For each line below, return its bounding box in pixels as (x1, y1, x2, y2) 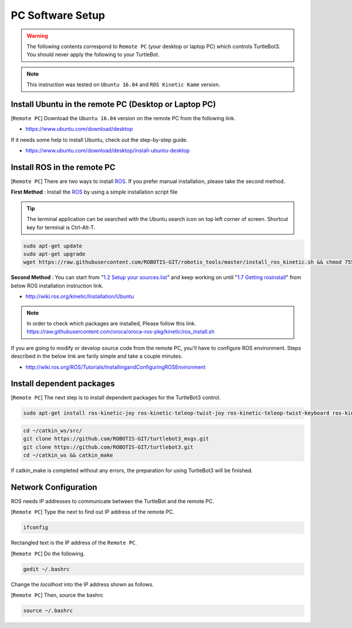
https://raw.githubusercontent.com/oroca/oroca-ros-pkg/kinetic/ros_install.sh (26, 328, 215, 335)
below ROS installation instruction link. (11, 282, 104, 289)
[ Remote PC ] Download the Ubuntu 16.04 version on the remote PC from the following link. (11, 115, 236, 122)
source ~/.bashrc (23, 607, 73, 614)
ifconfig (23, 524, 49, 531)
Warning (26, 32, 48, 39)
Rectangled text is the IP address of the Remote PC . (11, 539, 137, 546)
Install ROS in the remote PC (11, 162, 116, 172)
